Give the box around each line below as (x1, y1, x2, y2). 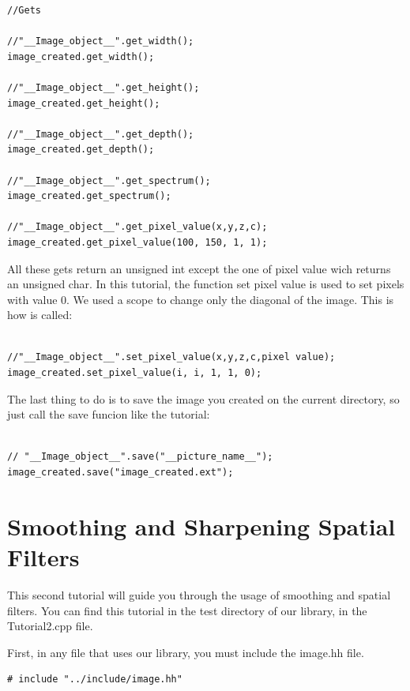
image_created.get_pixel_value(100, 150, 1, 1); (7, 236, 268, 248)
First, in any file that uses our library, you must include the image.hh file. (7, 644, 364, 660)
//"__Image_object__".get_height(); (7, 81, 200, 93)
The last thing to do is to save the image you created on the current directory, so (7, 390, 400, 407)
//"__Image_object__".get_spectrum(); (7, 175, 211, 186)
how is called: (7, 306, 73, 323)
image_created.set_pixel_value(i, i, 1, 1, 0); (7, 367, 262, 379)
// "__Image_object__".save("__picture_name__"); (7, 451, 273, 463)
